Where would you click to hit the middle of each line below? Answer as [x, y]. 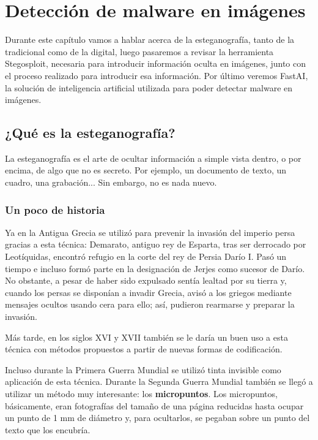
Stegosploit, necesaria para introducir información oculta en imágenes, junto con [156, 63]
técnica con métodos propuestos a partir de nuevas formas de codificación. [144, 349]
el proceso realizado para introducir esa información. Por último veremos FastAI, [157, 75]
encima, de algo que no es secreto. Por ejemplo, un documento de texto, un [146, 170]
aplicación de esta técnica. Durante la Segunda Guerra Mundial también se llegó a [159, 381]
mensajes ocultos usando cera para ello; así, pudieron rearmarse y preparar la [150, 304]
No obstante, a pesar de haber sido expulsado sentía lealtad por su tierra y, [146, 280]
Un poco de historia [55, 209]
